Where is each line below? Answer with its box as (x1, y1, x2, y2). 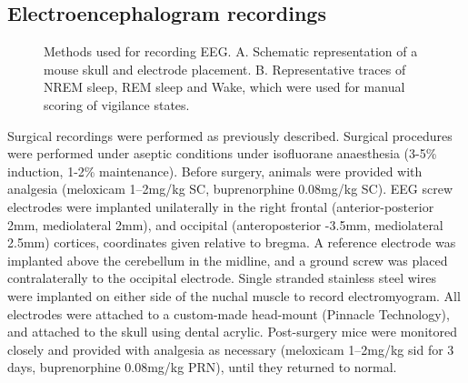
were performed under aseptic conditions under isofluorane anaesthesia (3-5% (7, 144, 437, 163)
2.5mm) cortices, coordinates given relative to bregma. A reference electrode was (7, 233, 456, 252)
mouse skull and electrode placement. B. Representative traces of (44, 59, 406, 78)
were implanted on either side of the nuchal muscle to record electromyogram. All (7, 286, 461, 305)
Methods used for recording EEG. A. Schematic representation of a (44, 42, 418, 61)
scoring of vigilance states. (44, 95, 190, 114)
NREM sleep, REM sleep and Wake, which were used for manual (44, 77, 405, 96)
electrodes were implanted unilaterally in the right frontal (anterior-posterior (7, 197, 434, 216)
